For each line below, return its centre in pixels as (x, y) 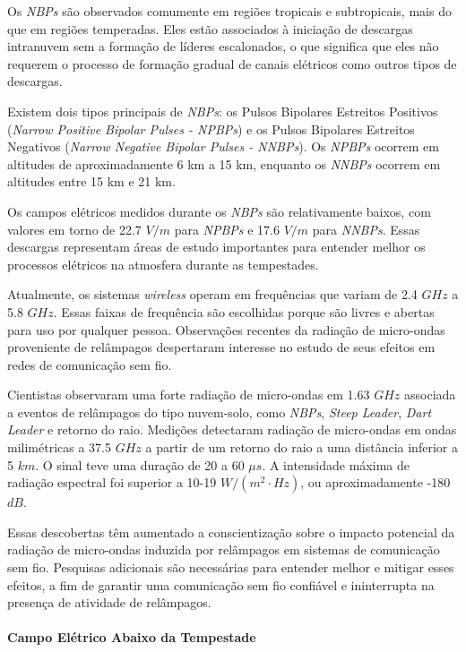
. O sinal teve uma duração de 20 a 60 (140, 464)
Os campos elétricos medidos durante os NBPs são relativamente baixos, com (219, 211)
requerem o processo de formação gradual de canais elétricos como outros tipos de (232, 63)
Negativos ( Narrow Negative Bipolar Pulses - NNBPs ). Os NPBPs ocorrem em (223, 146)
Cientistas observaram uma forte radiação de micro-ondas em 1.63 (189, 395)
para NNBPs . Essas (366, 229)
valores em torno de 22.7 (74, 229)
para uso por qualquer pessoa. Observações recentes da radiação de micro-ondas (226, 329)
